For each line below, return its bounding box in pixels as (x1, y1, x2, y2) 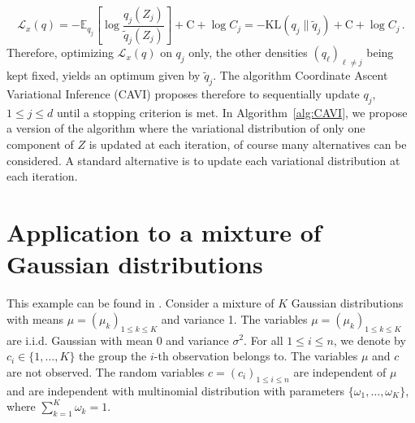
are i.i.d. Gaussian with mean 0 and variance (6, 331, 229, 348)
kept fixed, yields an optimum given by (6, 67, 201, 84)
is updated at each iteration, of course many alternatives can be (89, 136, 407, 153)
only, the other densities (188, 44, 308, 61)
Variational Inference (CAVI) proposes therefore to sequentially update (6, 85, 360, 102)
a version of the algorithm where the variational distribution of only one (6, 120, 365, 137)
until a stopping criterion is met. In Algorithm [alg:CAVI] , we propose (57, 103, 408, 120)
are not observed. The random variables (6, 363, 205, 380)
